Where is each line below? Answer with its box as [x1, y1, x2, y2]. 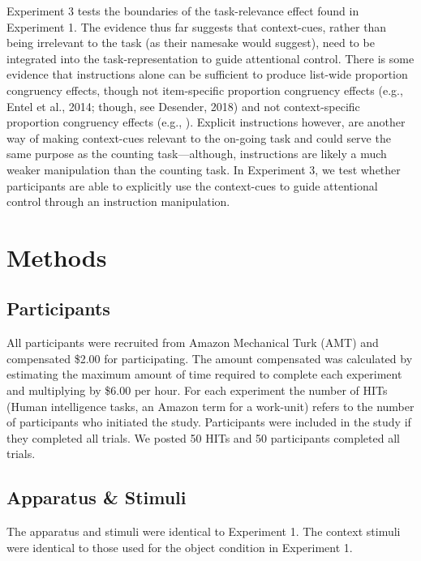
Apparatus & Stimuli [6, 485, 187, 510]
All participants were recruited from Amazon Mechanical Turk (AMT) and [6, 334, 379, 351]
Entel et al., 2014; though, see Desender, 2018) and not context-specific [6, 97, 360, 114]
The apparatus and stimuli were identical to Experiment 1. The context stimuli [6, 523, 401, 540]
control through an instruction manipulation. [6, 193, 230, 210]
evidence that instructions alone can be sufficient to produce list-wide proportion [6, 66, 408, 83]
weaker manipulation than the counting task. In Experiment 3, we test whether [6, 161, 401, 178]
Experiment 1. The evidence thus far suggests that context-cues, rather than [6, 18, 387, 35]
